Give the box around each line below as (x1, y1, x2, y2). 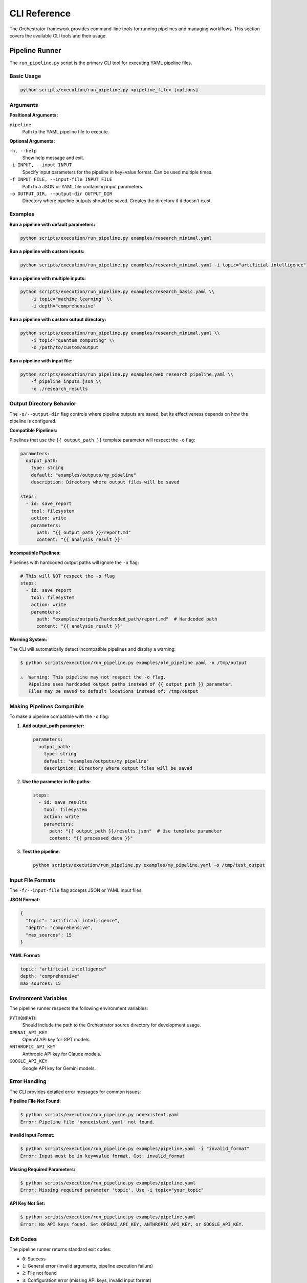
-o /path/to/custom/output (31, 344, 99, 351)
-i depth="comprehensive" (31, 303, 96, 309)
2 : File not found (22, 1270, 57, 1276)
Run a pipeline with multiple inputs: (9, 275, 86, 281)
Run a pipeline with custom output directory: (9, 316, 107, 323)
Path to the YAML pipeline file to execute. (22, 128, 109, 134)
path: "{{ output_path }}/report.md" (36, 529, 131, 535)
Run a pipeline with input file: (9, 358, 73, 364)
